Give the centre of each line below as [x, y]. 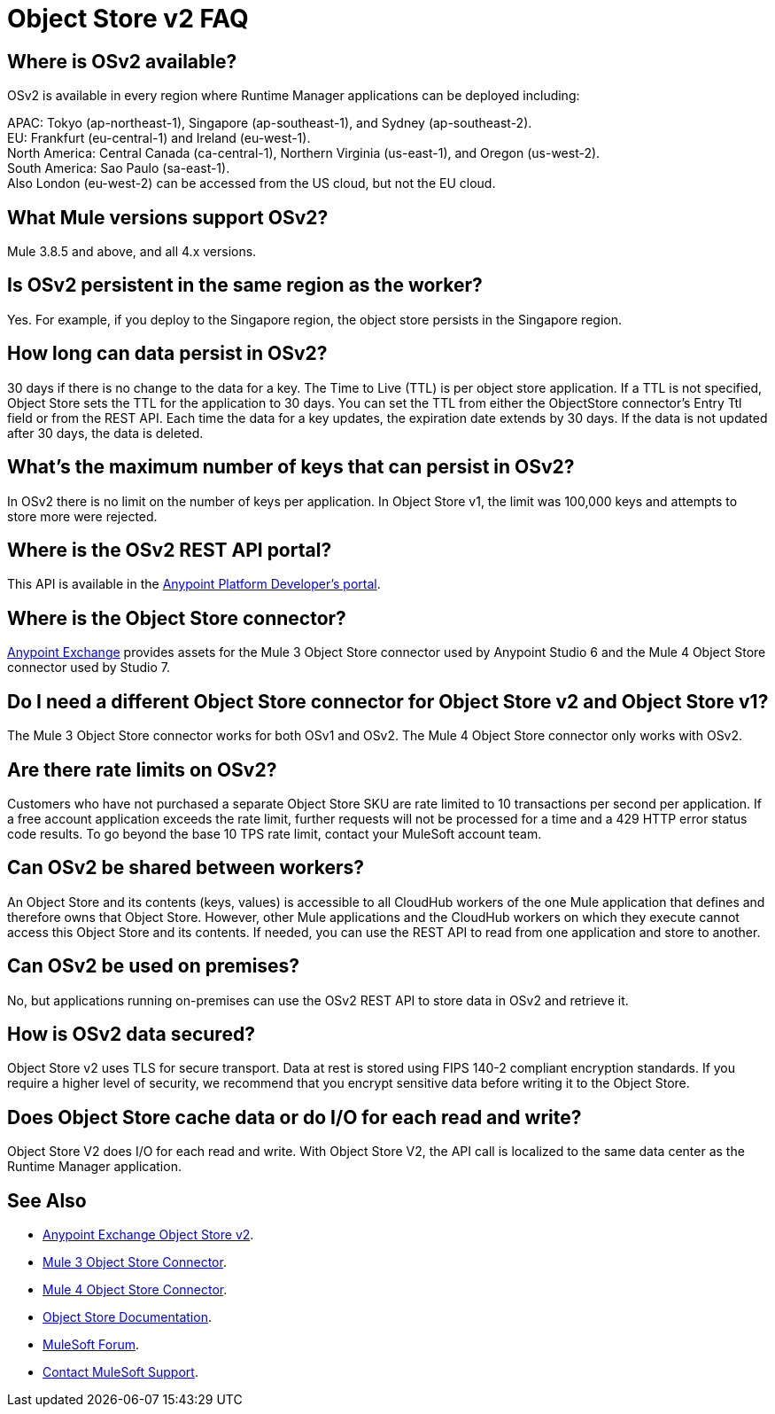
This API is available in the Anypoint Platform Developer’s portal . [194, 584]
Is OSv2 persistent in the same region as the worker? [245, 285]
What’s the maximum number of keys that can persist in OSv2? [291, 467]
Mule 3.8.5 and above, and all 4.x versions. [132, 252]
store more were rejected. [82, 516]
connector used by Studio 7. [89, 668]
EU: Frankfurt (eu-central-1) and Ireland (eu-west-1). [159, 138]
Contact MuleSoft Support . [120, 1372]
